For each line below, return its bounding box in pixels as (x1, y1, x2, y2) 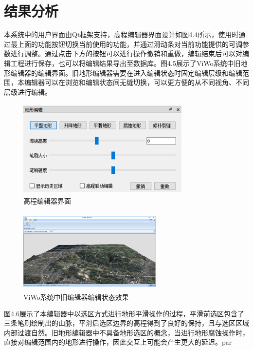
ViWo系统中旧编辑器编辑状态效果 (23, 291, 129, 302)
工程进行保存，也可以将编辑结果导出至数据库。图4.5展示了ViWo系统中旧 (10, 58, 241, 68)
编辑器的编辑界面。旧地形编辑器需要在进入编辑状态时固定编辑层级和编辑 (10, 67, 242, 78)
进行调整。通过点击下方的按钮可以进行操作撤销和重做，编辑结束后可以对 (10, 48, 242, 59)
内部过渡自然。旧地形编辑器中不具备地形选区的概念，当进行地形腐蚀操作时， (4, 327, 249, 337)
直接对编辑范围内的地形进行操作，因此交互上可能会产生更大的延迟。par (4, 337, 232, 347)
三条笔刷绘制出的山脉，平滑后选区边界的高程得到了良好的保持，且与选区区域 (4, 318, 249, 328)
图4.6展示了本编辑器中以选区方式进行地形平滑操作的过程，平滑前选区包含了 (4, 308, 244, 318)
